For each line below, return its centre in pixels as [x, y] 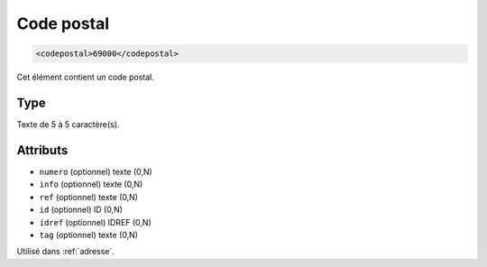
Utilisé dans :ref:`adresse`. [65, 252]
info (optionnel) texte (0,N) [91, 184]
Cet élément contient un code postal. [86, 78]
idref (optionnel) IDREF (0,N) [96, 222]
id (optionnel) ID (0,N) [81, 210]
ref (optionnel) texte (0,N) [89, 197]
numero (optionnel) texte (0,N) [96, 171]
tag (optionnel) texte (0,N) [89, 235]
